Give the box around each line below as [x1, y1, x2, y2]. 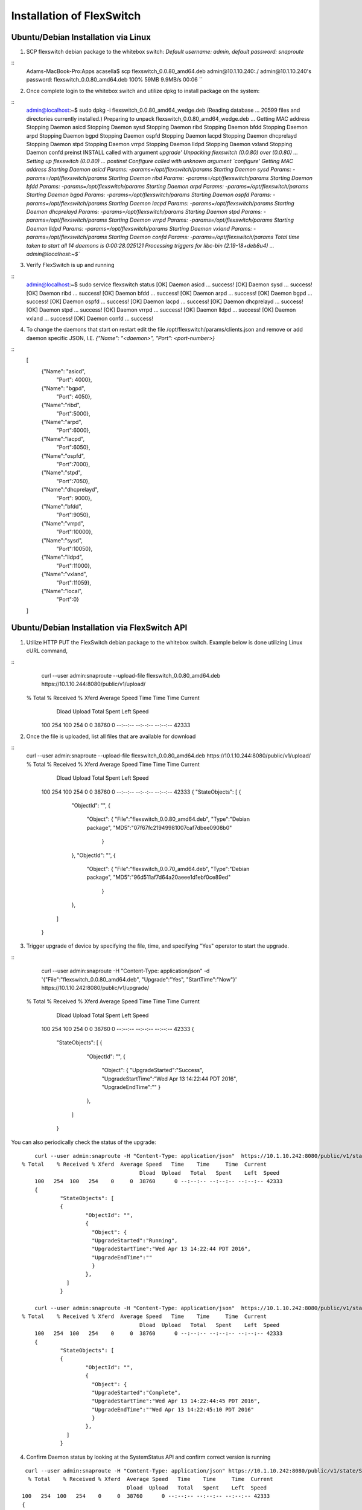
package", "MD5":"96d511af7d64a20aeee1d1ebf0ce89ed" [86, 873, 231, 881]
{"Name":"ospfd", [41, 452, 86, 459]
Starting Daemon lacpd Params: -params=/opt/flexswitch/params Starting [108, 199, 295, 207]
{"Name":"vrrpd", [41, 519, 84, 527]
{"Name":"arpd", [41, 419, 83, 426]
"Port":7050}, [56, 477, 91, 484]
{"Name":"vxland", [41, 571, 87, 578]
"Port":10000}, [56, 528, 93, 536]
